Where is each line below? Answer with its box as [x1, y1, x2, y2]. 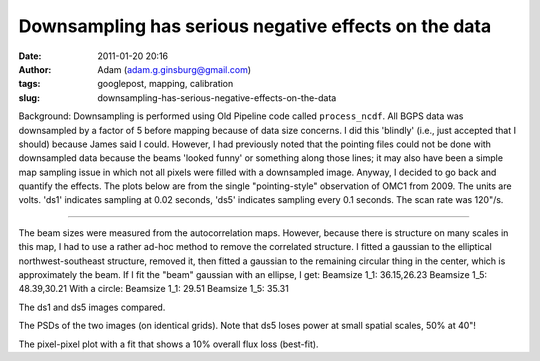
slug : [18, 91, 40, 104]
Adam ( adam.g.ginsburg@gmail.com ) [97, 63, 252, 75]
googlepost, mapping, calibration [97, 78, 234, 90]
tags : [18, 78, 41, 90]
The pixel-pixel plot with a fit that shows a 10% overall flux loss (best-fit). [18, 338, 319, 350]
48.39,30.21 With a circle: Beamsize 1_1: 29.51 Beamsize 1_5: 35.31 [18, 283, 289, 295]
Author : [18, 63, 52, 75]
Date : [18, 50, 42, 62]
